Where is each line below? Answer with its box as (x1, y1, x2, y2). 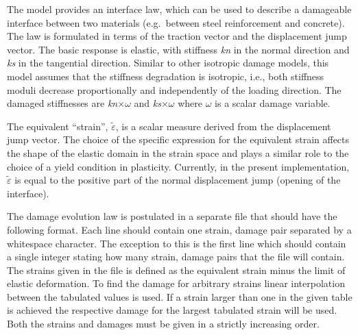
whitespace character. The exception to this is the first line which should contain (7, 236, 346, 250)
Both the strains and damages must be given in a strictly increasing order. (7, 317, 320, 331)
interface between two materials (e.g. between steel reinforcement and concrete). (7, 15, 345, 29)
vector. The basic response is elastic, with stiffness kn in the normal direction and (7, 42, 350, 56)
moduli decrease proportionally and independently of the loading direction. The (7, 82, 342, 97)
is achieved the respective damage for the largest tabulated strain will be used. (7, 303, 337, 317)
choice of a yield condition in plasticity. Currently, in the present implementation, (7, 159, 350, 173)
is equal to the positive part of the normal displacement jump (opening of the (14, 173, 341, 187)
